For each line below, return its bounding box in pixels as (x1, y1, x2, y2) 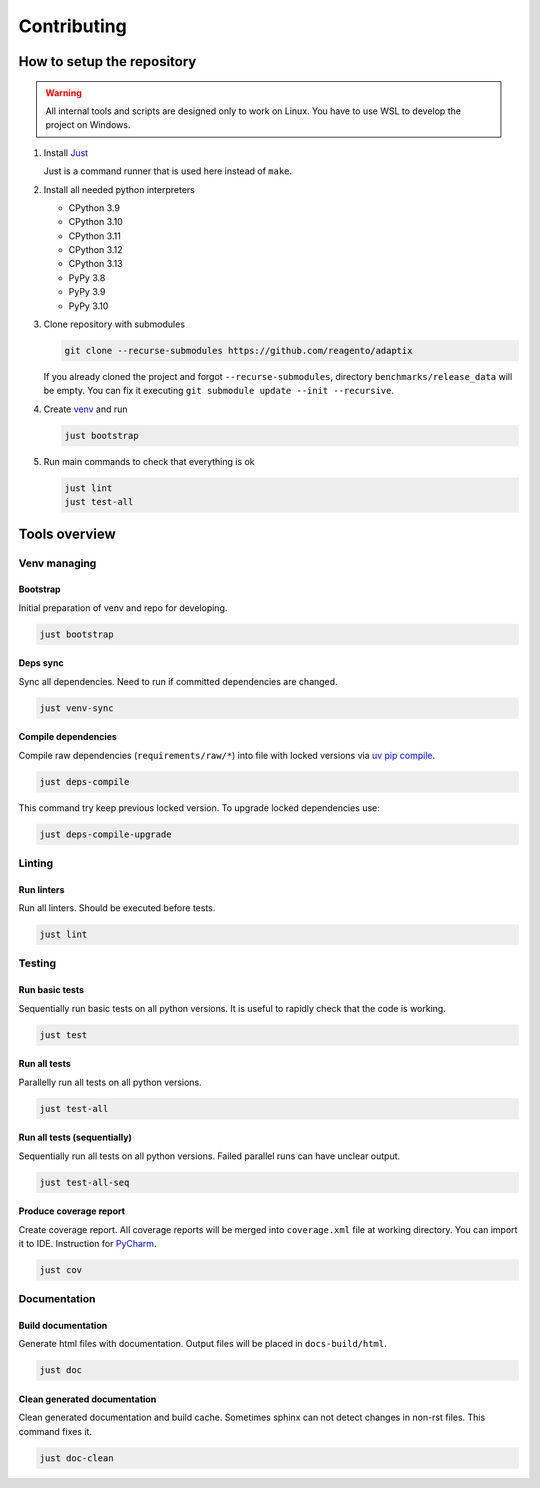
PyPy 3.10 (68, 300, 109, 312)
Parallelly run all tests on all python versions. (18, 1076, 202, 1088)
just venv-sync (39, 702, 114, 714)
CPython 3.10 (68, 216, 124, 228)
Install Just (43, 146, 89, 159)
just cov (39, 1264, 83, 1275)
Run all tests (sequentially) (18, 1131, 132, 1144)
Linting (18, 856, 54, 870)
